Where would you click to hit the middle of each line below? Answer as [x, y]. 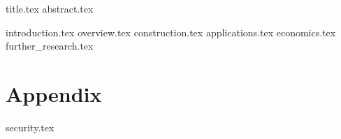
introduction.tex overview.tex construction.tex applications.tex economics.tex [171, 32]
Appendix [54, 93]
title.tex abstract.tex [50, 8]
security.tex [30, 127]
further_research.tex [50, 46]
